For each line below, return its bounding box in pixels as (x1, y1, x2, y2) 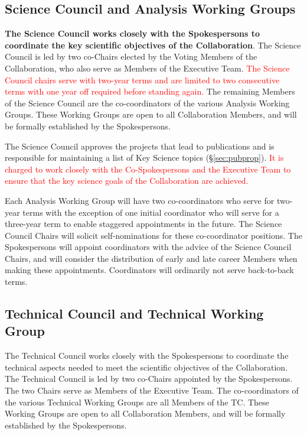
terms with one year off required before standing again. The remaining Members (5, 85, 295, 98)
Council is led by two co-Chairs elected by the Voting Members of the (5, 50, 257, 63)
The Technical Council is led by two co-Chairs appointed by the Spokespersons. (5, 372, 293, 385)
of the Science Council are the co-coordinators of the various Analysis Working (5, 96, 290, 109)
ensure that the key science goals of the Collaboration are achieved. (5, 174, 249, 187)
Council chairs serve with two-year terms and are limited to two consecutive (5, 73, 280, 86)
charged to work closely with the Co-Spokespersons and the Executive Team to (5, 163, 291, 175)
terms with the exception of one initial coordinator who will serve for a (22, 206, 279, 218)
